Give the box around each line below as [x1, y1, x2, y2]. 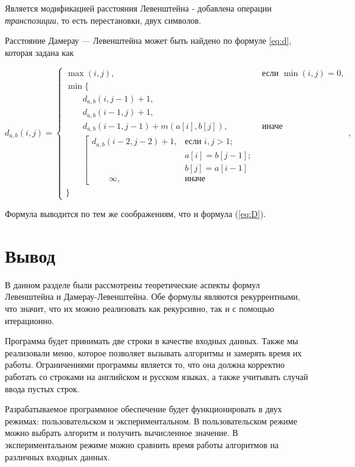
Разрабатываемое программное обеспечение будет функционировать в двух [5, 403, 282, 415]
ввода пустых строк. [5, 382, 80, 395]
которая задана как [5, 46, 74, 58]
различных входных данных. [5, 450, 110, 463]
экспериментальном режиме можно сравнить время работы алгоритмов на [5, 438, 279, 451]
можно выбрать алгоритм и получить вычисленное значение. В [5, 426, 238, 439]
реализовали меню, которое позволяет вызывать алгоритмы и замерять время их [5, 346, 302, 359]
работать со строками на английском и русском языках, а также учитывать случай [5, 370, 308, 382]
